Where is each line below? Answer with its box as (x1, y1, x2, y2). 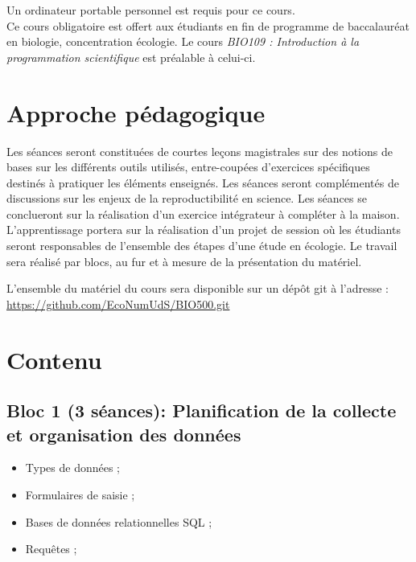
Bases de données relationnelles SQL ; (25, 513, 212, 530)
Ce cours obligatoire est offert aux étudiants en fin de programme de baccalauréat (6, 17, 410, 34)
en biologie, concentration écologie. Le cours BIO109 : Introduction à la (6, 33, 360, 50)
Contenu (6, 343, 102, 375)
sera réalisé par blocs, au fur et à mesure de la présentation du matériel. (6, 252, 362, 269)
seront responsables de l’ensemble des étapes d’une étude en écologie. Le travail (6, 237, 397, 254)
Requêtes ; (25, 540, 77, 557)
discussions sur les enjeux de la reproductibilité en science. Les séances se (6, 190, 367, 207)
